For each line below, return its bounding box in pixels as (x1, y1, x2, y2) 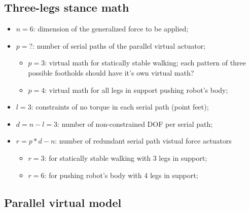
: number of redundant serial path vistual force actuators (55, 135, 232, 146)
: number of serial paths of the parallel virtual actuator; (32, 40, 206, 51)
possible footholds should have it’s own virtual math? (28, 67, 194, 78)
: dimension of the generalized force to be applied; (33, 23, 189, 34)
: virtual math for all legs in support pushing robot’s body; (45, 84, 228, 95)
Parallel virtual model (4, 194, 122, 210)
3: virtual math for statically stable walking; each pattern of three (41, 57, 246, 68)
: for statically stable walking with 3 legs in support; (44, 152, 207, 163)
